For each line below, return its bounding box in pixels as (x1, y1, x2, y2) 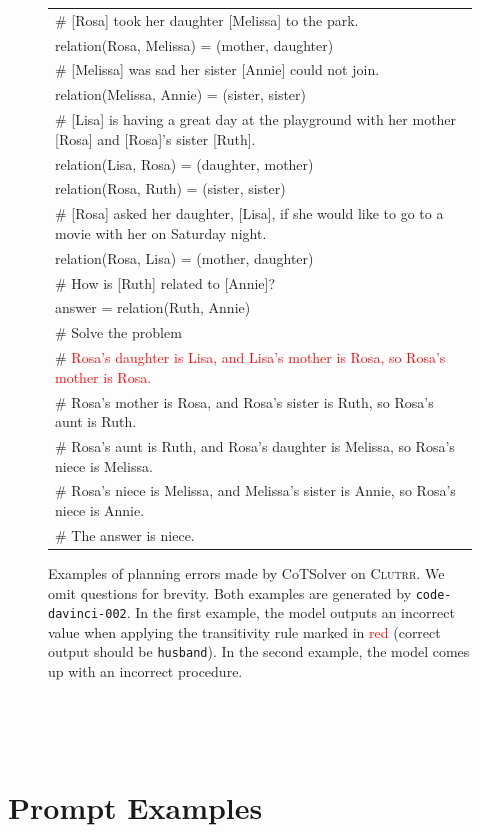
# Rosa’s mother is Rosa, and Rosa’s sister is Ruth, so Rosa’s (55, 391, 434, 412)
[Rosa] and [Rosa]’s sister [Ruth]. (55, 128, 256, 149)
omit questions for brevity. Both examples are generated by (48, 582, 412, 603)
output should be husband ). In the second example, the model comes (48, 641, 470, 662)
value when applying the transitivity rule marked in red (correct (48, 621, 441, 642)
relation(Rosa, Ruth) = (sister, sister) (55, 178, 286, 199)
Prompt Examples (8, 787, 263, 828)
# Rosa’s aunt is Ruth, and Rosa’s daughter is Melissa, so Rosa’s (55, 435, 455, 456)
